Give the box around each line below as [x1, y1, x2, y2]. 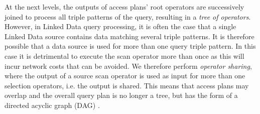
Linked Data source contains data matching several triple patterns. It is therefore [5, 31, 254, 41]
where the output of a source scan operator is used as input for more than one [5, 70, 245, 81]
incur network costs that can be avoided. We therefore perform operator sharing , [5, 60, 252, 71]
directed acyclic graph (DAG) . [5, 99, 100, 110]
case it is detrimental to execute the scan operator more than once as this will [5, 50, 244, 61]
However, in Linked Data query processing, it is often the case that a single [5, 21, 236, 32]
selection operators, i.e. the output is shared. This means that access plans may [5, 80, 249, 90]
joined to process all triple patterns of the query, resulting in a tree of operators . [5, 11, 251, 22]
